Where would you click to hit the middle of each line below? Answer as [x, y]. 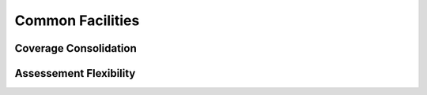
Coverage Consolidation [76, 48]
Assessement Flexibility [75, 73]
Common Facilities [77, 20]
